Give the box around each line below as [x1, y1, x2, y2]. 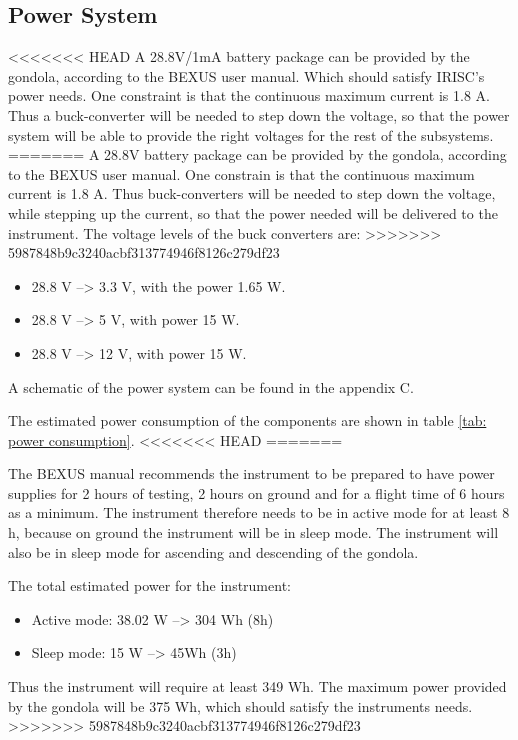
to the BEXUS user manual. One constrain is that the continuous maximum [8, 163, 475, 184]
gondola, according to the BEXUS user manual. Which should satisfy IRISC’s [8, 65, 485, 86]
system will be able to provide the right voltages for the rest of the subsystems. [8, 124, 494, 145]
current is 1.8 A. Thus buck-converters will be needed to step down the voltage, [8, 183, 496, 204]
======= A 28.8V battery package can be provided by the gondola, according [8, 144, 507, 165]
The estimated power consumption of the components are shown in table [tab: [8, 410, 487, 431]
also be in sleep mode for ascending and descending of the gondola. [8, 541, 419, 562]
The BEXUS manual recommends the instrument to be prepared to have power [8, 463, 495, 484]
